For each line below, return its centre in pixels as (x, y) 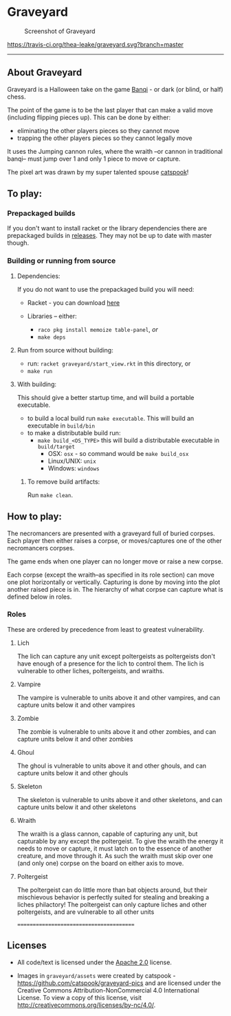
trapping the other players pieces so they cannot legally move (104, 138)
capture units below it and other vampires (76, 705)
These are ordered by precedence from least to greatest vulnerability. (106, 629)
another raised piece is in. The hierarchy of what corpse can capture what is (115, 589)
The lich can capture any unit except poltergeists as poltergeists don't (116, 656)
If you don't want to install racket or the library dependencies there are (107, 228)
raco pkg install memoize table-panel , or (98, 329)
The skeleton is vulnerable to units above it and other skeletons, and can (120, 799)
